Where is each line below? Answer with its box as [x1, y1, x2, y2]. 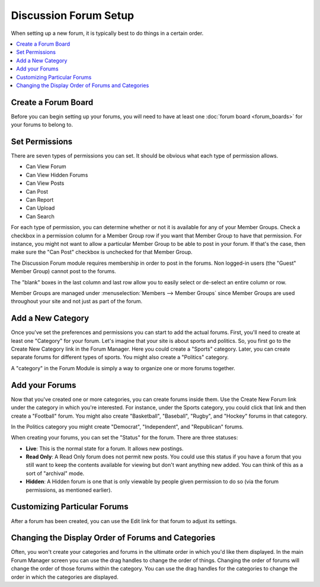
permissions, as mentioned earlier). [25, 486, 113, 493]
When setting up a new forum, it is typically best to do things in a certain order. [11, 30, 204, 37]
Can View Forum [25, 163, 66, 170]
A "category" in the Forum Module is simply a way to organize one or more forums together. [11, 364, 235, 371]
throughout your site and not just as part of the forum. [11, 298, 143, 305]
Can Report [25, 196, 54, 204]
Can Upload [25, 204, 55, 211]
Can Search [25, 213, 55, 220]
